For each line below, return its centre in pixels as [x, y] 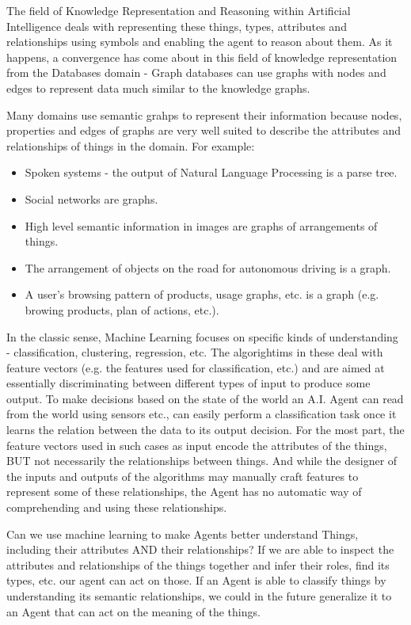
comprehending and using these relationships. [117, 507]
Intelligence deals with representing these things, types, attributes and [177, 26]
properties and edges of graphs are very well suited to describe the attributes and [204, 130]
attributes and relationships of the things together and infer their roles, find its [198, 564]
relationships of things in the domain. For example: [131, 145]
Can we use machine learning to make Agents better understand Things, [183, 534]
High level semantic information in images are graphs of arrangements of [201, 225]
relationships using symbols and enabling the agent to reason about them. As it [200, 42]
